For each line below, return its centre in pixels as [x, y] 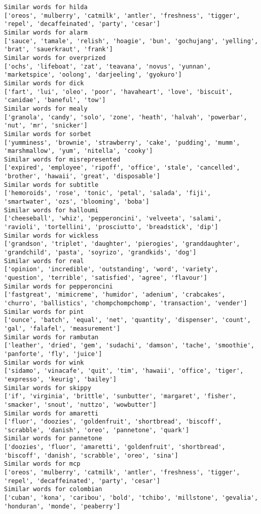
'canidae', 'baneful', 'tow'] [55, 100]
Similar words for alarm [46, 32]
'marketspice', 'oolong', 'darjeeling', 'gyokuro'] [93, 75]
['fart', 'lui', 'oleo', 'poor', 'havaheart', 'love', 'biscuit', [119, 92]
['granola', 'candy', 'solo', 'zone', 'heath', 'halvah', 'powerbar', [126, 117]
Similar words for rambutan [51, 337]
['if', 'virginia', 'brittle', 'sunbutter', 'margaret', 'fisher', [120, 396]
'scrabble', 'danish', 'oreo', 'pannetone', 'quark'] [97, 430]
